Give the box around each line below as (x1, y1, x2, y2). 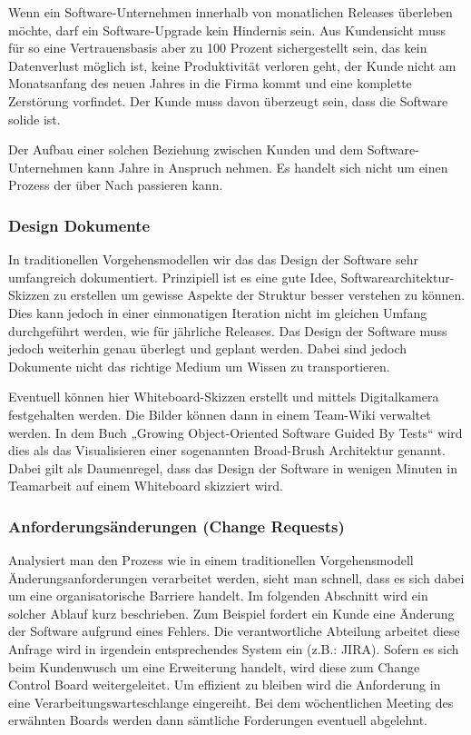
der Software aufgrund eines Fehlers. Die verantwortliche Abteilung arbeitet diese (8, 621, 460, 641)
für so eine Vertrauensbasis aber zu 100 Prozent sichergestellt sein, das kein (8, 38, 427, 57)
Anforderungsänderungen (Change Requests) (8, 514, 345, 537)
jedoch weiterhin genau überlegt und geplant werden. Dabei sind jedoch (8, 339, 407, 358)
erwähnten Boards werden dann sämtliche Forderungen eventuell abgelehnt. (8, 710, 427, 730)
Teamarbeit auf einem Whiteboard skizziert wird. (8, 476, 283, 495)
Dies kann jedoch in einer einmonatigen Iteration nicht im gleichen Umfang (8, 303, 427, 322)
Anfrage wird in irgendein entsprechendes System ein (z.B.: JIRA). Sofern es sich (8, 640, 459, 659)
